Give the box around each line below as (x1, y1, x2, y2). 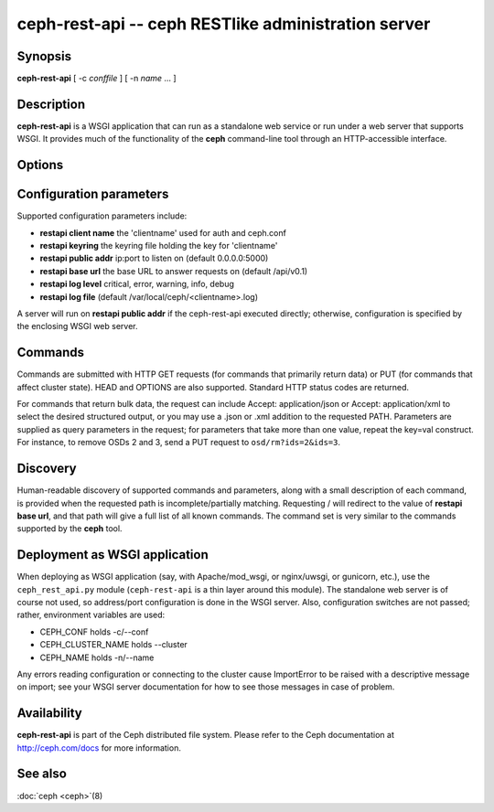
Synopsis (16, 48, 72, 64)
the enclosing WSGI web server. (16, 321, 138, 332)
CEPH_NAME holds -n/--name (39, 652, 155, 663)
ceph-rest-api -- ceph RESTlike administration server (16, 14, 431, 34)
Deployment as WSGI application (16, 547, 209, 562)
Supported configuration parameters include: (16, 210, 188, 221)
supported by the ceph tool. (16, 523, 123, 534)
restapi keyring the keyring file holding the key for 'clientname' (39, 240, 278, 251)
